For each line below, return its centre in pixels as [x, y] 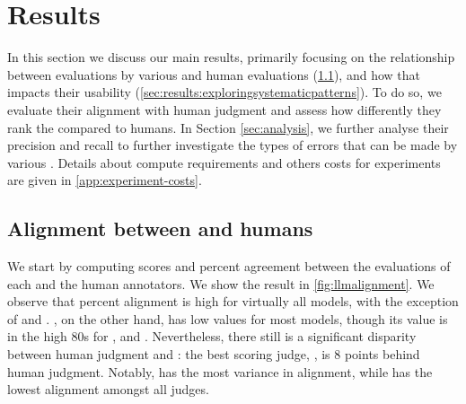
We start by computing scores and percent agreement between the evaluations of [229, 266]
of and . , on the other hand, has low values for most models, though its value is [228, 318]
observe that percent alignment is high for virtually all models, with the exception [233, 301]
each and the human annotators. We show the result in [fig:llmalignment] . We [221, 283]
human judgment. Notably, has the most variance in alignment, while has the [220, 371]
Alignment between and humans [160, 228]
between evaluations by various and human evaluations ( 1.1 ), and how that [214, 74]
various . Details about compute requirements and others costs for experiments [224, 162]
